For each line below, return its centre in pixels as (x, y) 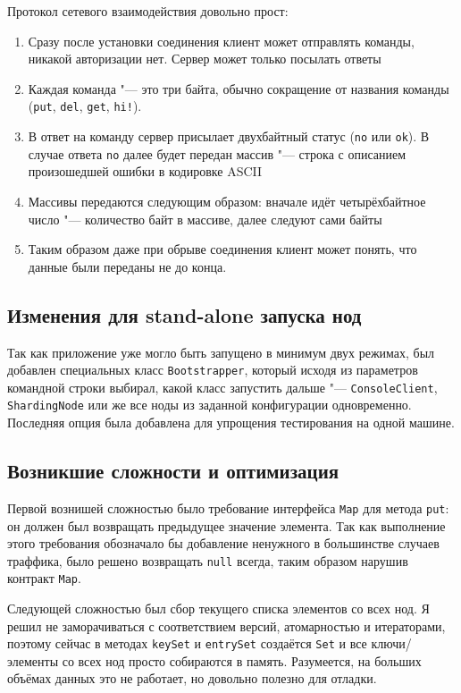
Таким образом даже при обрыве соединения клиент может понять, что (222, 249)
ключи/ (391, 643)
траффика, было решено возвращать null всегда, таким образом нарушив (208, 560)
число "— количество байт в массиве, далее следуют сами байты (205, 219)
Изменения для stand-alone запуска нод (184, 314)
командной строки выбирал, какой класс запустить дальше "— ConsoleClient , (222, 387)
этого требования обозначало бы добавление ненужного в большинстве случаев (223, 543)
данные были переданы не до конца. (127, 266)
